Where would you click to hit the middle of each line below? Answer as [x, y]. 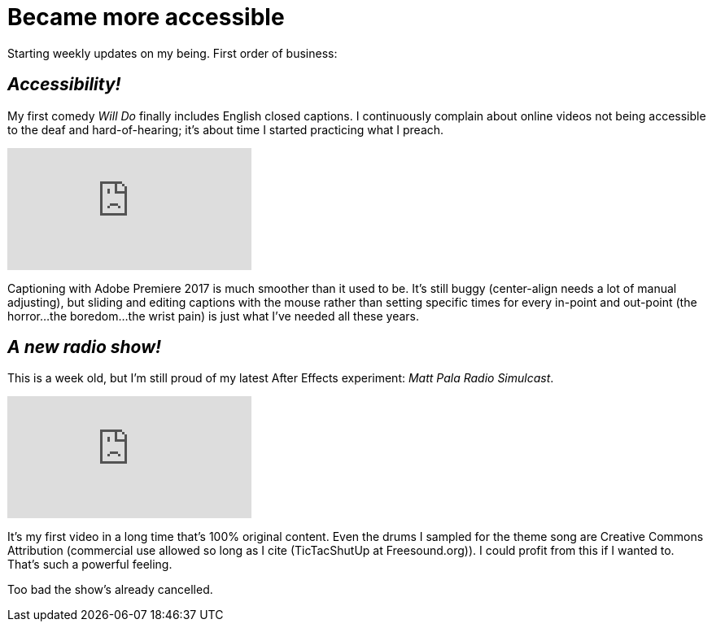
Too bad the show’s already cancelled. [110, 590]
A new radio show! [85, 347]
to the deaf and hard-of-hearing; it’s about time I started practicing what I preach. [226, 129]
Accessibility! [64, 85]
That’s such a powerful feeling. [90, 565]
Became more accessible [146, 17]
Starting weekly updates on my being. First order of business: [173, 53]
